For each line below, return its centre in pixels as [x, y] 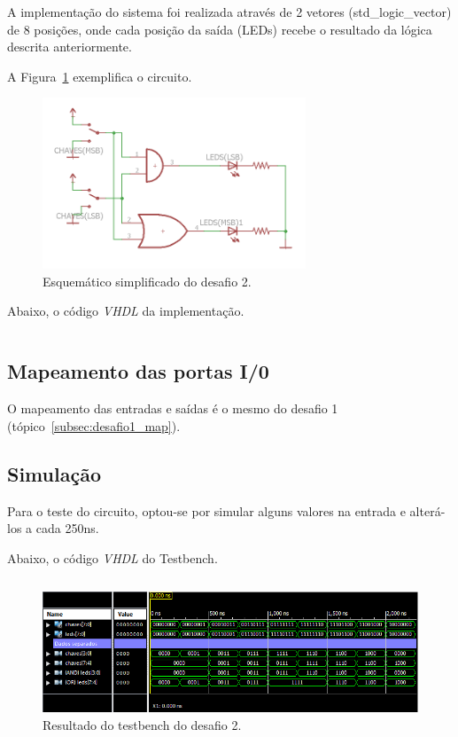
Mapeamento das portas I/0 [138, 371]
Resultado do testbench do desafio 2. [142, 724]
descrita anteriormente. [70, 47]
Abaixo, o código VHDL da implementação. [126, 311]
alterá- [427, 510]
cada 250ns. [67, 528]
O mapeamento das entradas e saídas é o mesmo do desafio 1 [173, 408]
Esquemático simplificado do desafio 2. [147, 281]
